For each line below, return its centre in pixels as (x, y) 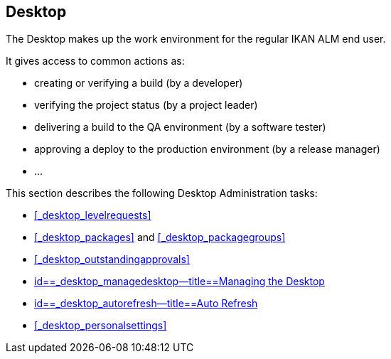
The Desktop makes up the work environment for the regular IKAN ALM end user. (196, 39)
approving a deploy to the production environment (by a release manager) (207, 149)
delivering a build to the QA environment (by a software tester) (180, 127)
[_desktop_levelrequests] (93, 215)
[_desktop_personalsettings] (101, 326)
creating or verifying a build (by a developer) (139, 83)
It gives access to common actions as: (95, 61)
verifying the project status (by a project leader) (146, 105)
